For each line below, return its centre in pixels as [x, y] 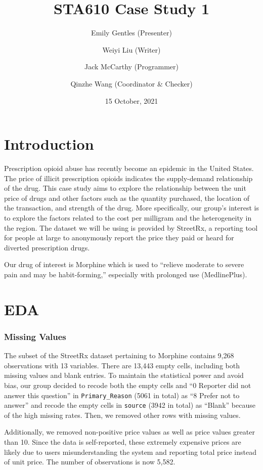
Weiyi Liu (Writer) [131, 49]
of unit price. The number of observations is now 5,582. [90, 462]
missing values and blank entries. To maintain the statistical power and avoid [124, 375]
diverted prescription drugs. [47, 247]
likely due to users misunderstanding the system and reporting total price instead [130, 452]
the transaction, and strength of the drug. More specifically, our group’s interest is [131, 208]
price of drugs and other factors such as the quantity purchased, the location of [127, 198]
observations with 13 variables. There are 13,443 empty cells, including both [122, 365]
